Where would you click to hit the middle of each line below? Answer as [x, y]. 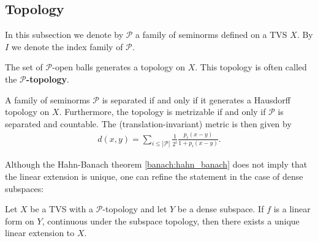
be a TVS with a [62, 209]
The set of [24, 67]
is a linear [292, 209]
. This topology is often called [251, 67]
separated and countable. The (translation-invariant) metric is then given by [148, 123]
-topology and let [135, 209]
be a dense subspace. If [221, 209]
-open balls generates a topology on [119, 67]
